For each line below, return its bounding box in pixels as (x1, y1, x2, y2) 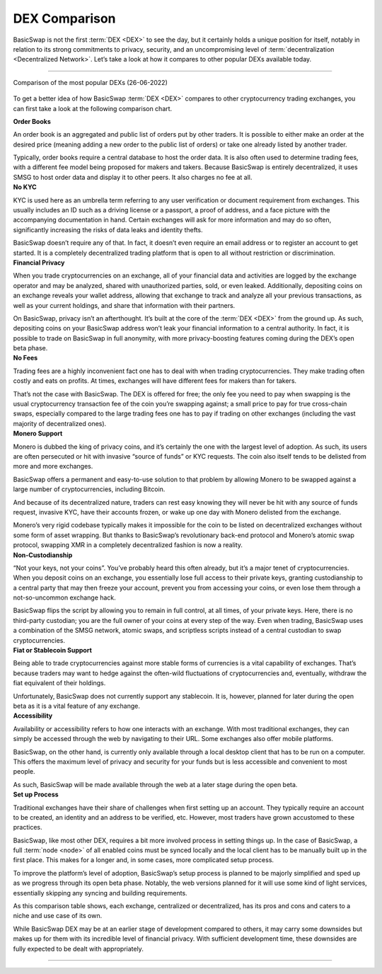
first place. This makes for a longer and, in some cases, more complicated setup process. (13, 856, 274, 864)
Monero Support (13, 429, 63, 438)
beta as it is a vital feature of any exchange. (13, 701, 141, 710)
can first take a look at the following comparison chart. (13, 104, 173, 113)
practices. (13, 823, 42, 832)
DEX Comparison (13, 11, 116, 26)
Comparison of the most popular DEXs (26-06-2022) (13, 78, 168, 86)
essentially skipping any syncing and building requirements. (13, 888, 187, 897)
